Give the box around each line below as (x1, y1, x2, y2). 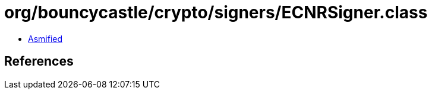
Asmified (28, 33, 63, 44)
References (4, 54, 74, 69)
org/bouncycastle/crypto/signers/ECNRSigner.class (4, 2, 428, 22)
